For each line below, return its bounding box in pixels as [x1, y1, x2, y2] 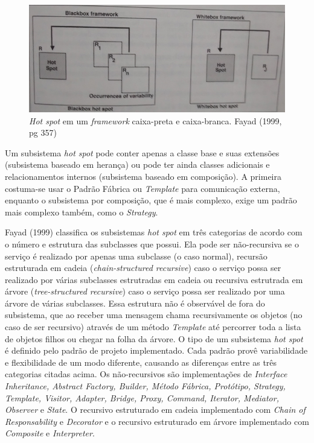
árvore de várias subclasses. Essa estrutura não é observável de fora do [5, 296, 265, 309]
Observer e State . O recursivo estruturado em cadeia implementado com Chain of [5, 403, 306, 416]
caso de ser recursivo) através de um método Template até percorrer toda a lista [5, 320, 301, 333]
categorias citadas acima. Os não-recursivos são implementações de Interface [5, 368, 287, 380]
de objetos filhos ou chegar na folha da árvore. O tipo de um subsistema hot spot [5, 332, 303, 345]
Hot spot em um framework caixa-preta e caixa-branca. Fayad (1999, [29, 114, 282, 127]
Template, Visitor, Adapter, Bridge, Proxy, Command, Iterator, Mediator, [5, 391, 279, 404]
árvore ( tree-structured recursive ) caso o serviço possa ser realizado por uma [5, 285, 285, 298]
